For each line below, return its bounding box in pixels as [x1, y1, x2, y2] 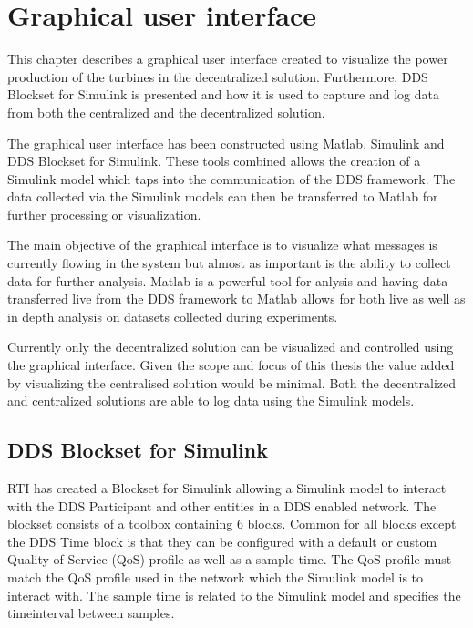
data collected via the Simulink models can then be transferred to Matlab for [7, 187, 438, 206]
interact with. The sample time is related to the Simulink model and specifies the [7, 585, 461, 604]
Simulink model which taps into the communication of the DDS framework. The [7, 169, 456, 188]
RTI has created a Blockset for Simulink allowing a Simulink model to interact [7, 479, 447, 498]
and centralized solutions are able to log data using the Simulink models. [7, 391, 415, 410]
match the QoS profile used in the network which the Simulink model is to [7, 567, 424, 586]
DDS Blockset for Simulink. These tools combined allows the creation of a [7, 151, 421, 170]
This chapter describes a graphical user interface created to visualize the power [7, 49, 448, 68]
